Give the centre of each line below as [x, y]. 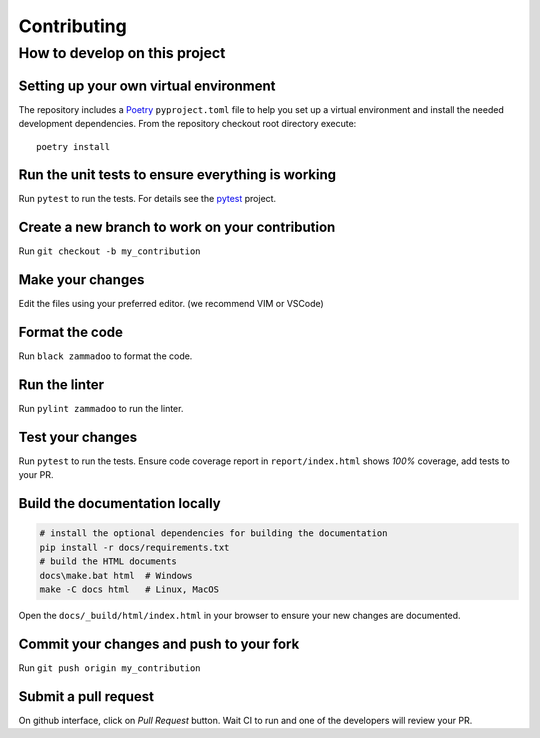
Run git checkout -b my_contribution [109, 251]
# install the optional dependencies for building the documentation [213, 533]
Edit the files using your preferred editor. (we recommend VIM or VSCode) [171, 304]
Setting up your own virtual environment [147, 85]
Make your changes [81, 280]
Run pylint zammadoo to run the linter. [101, 409]
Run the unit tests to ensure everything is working [177, 175]
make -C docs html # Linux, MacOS [129, 589]
